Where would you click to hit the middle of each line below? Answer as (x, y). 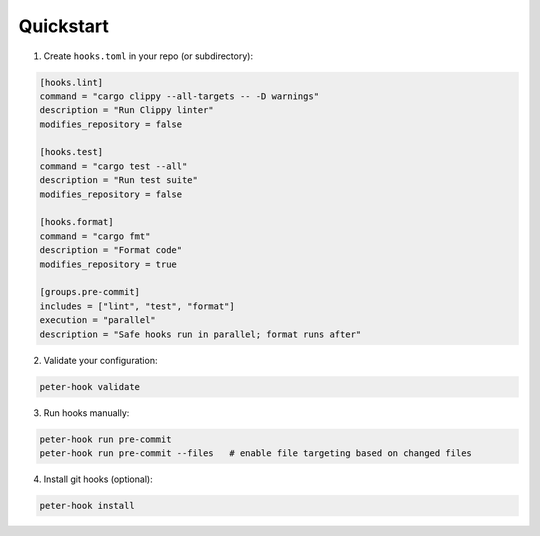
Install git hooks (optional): (98, 479)
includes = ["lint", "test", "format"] (137, 306)
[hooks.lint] (71, 82)
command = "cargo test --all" (113, 166)
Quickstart (64, 26)
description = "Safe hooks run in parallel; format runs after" (200, 334)
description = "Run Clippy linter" (126, 110)
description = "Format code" (111, 250)
